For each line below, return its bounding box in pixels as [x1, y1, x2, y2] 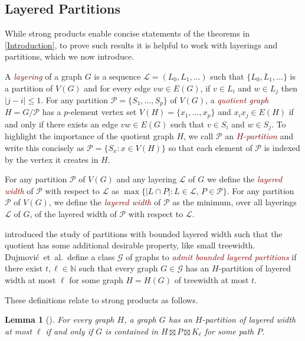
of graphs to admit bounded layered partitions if [126, 250, 297, 263]
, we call [183, 130, 214, 142]
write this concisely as [5, 141, 84, 153]
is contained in [105, 324, 159, 337]
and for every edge [84, 81, 151, 94]
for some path [204, 324, 254, 337]
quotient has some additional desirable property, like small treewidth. [5, 239, 255, 251]
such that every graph [78, 262, 158, 274]
